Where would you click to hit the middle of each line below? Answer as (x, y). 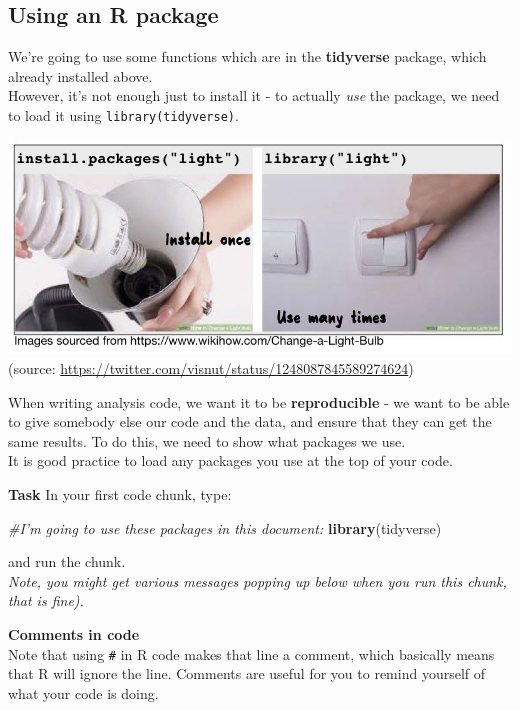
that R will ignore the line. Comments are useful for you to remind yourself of (247, 673)
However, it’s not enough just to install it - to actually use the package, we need (254, 95)
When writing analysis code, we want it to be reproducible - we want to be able (259, 401)
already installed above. (80, 75)
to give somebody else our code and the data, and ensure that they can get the (250, 421)
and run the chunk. (67, 561)
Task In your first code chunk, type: (120, 493)
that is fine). (46, 600)
